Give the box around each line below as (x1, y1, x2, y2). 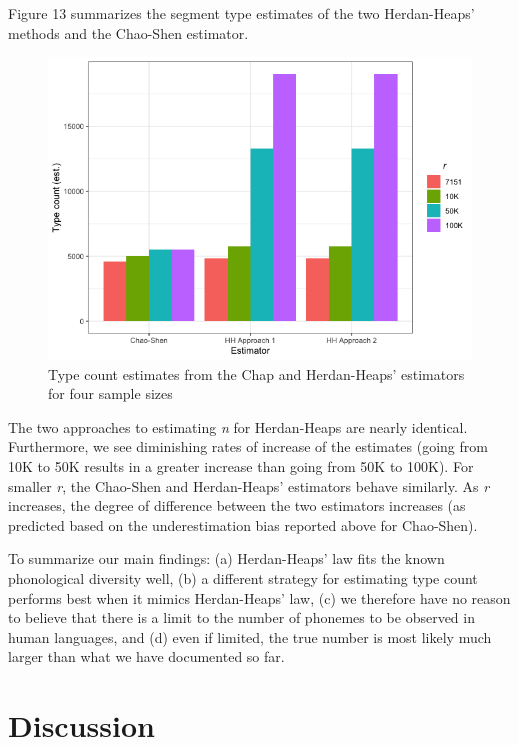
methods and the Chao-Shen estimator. (8, 22, 249, 43)
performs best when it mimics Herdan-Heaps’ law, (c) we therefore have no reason (8, 587, 511, 608)
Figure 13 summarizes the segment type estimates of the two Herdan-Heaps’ (8, 3, 475, 23)
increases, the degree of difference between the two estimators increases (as (8, 495, 466, 516)
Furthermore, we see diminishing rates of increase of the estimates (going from (8, 436, 488, 457)
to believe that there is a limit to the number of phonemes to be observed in (8, 607, 475, 628)
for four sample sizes (48, 383, 173, 404)
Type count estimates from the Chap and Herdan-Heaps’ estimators (48, 363, 465, 384)
